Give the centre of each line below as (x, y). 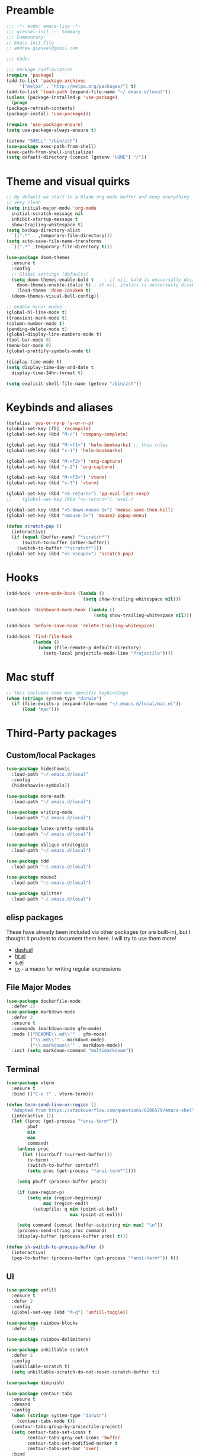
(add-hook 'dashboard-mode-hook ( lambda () (61, 609)
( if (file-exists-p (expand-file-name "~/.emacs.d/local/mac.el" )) (97, 704)
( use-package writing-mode (39, 812)
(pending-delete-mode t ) (37, 329)
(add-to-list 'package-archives (46, 81)
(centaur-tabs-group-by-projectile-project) (67, 1426)
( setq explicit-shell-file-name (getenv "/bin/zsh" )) (74, 384)
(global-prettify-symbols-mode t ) (49, 351)
